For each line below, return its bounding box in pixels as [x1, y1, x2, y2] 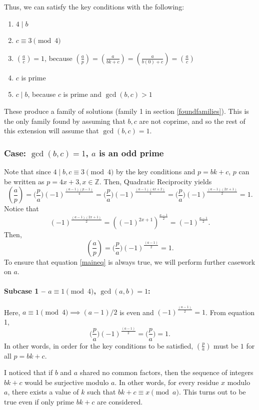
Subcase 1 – [4, 286, 45, 296]
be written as [4, 176, 44, 186]
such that [87, 387, 116, 397]
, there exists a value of [7, 387, 79, 397]
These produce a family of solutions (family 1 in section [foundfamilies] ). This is [4, 105, 249, 116]
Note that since [4, 166, 51, 176]
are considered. [96, 396, 143, 407]
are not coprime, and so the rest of [139, 115, 245, 126]
